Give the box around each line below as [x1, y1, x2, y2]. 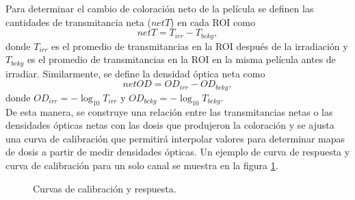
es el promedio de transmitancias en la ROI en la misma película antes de [27, 52, 336, 66]
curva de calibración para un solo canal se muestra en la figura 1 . [5, 158, 278, 172]
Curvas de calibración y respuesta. [33, 181, 176, 195]
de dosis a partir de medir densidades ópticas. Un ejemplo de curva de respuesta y [5, 145, 350, 159]
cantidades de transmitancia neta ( [5, 14, 151, 29]
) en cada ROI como [170, 14, 255, 29]
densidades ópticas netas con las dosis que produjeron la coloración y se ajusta [5, 118, 334, 132]
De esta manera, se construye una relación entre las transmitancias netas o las [5, 104, 333, 118]
